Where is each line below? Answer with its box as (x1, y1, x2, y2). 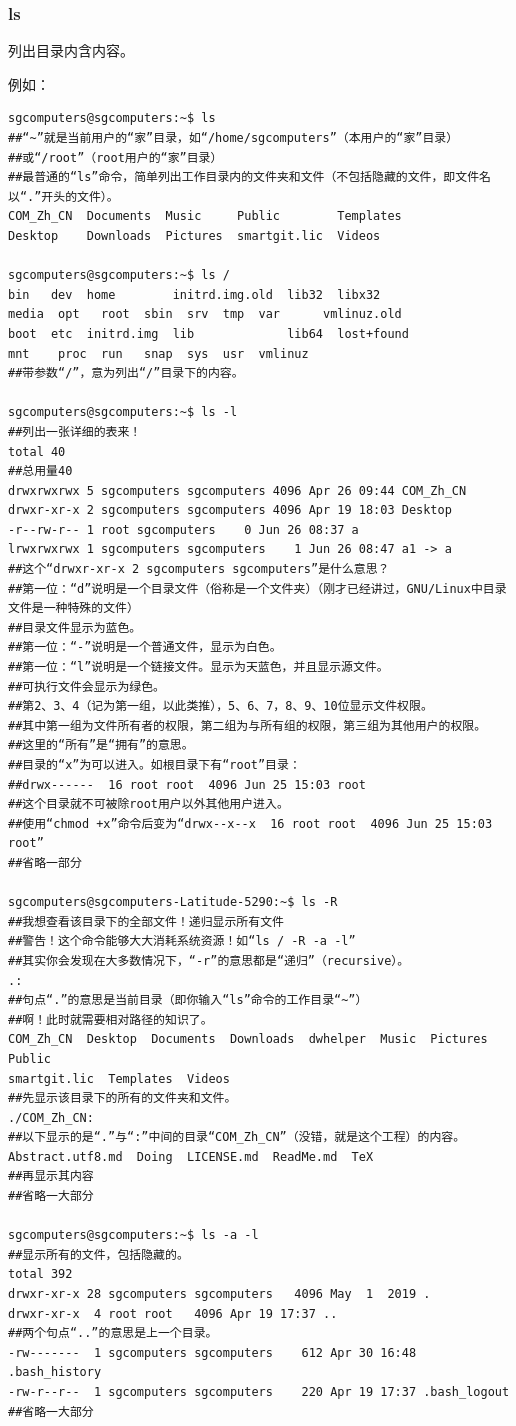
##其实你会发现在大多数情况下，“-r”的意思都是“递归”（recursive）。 (8, 953, 410, 968)
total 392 (8, 1267, 73, 1282)
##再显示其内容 (8, 1169, 94, 1184)
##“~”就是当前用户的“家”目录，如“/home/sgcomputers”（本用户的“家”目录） (8, 131, 459, 145)
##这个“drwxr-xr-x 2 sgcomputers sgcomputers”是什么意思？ (8, 562, 390, 577)
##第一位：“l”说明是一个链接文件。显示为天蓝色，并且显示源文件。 (8, 660, 389, 675)
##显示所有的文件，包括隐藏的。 (8, 1247, 189, 1262)
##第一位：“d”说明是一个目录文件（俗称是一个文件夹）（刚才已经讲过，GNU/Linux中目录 (8, 581, 507, 596)
